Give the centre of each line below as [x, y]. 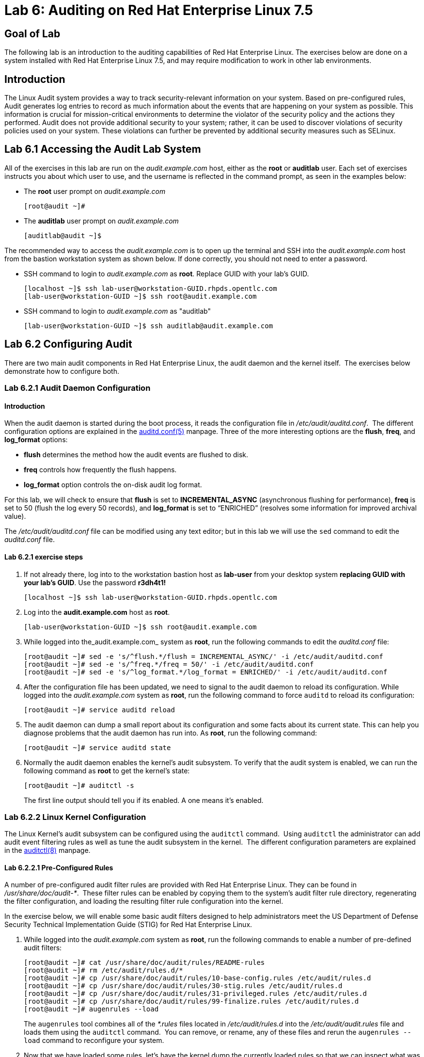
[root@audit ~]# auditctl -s [79, 785]
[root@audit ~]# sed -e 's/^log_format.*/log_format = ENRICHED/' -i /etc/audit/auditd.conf [206, 672]
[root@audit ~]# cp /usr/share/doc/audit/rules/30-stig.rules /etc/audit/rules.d [183, 986]
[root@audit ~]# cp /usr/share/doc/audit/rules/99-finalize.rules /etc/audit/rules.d [191, 1001]
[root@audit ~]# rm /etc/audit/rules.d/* [103, 970]
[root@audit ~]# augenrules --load [91, 1009]
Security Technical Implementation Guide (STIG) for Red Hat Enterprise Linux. [128, 925]
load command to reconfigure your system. [94, 1041]
